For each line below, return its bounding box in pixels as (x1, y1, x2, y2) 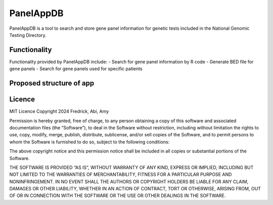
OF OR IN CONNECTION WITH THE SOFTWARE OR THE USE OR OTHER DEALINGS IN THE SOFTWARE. (9, 192, 226, 199)
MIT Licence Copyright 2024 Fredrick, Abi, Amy (9, 109, 109, 115)
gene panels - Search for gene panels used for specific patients (9, 66, 143, 72)
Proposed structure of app (9, 79, 95, 88)
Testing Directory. (9, 32, 47, 38)
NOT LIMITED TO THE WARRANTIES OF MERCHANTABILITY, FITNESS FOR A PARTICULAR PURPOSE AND (9, 172, 232, 178)
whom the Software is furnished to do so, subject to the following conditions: (9, 139, 170, 145)
